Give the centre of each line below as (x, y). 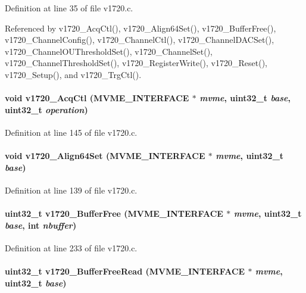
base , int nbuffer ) (41, 225)
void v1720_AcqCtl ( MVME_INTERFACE (97, 98)
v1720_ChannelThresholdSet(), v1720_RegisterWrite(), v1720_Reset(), (136, 63)
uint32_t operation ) (46, 109)
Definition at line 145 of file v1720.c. (71, 132)
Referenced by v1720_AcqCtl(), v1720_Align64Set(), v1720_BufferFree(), (140, 28)
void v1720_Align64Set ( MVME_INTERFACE (105, 156)
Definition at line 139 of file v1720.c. (71, 190)
